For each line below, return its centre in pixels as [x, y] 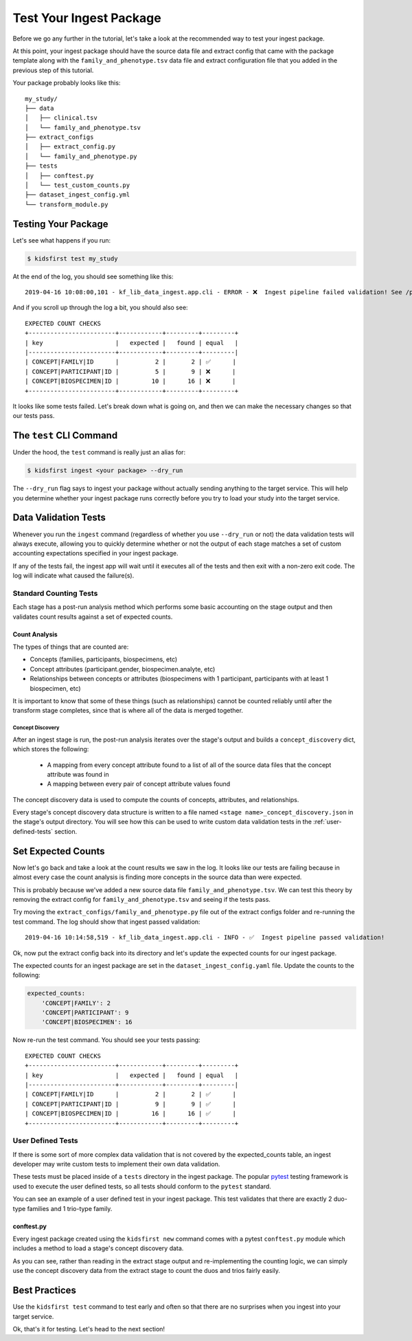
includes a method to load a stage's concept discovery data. [98, 1248]
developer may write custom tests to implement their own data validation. [116, 1164]
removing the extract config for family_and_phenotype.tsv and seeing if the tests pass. [142, 899]
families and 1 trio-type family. [70, 1208]
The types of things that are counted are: [71, 647]
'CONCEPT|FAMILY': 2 [76, 1003]
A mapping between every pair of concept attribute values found [139, 784]
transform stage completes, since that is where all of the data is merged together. [128, 711]
